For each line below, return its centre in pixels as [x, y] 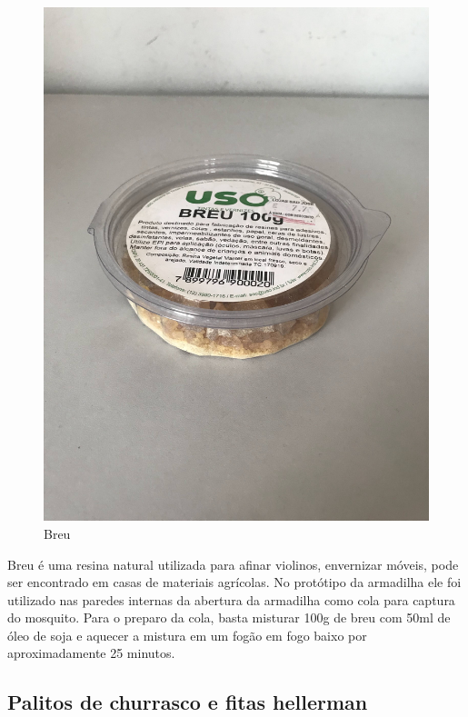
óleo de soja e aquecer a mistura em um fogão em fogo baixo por [187, 635]
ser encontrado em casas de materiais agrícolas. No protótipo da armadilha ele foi [234, 582]
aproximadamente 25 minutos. [91, 653]
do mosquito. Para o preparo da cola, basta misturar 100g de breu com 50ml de [229, 617]
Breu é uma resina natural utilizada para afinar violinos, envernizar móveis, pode [233, 564]
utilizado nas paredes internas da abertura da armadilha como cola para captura [231, 599]
